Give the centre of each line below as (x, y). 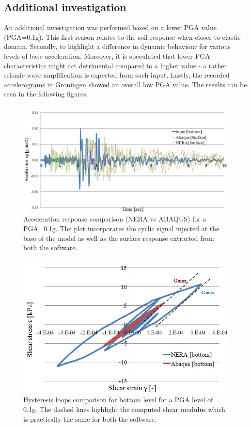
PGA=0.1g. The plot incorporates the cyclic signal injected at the (121, 229)
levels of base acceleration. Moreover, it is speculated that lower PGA (107, 55)
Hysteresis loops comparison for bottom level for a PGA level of (118, 400)
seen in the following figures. (46, 94)
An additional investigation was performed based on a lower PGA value (110, 27)
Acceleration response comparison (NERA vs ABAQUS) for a (115, 219)
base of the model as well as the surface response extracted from (119, 238)
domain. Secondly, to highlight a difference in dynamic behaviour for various (117, 46)
